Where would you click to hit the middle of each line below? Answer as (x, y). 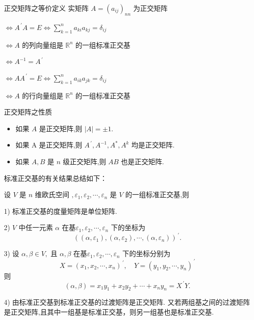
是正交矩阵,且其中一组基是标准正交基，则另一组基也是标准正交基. (109, 312)
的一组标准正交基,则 (157, 194)
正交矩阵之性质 (28, 112)
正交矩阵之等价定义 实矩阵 (46, 8)
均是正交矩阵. (153, 145)
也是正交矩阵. (142, 161)
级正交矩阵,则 (85, 161)
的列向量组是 (42, 44)
